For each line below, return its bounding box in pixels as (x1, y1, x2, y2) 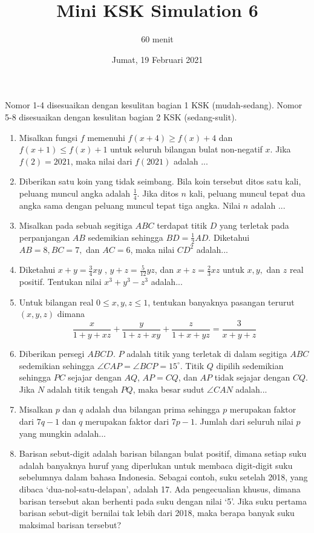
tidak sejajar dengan (214, 371, 290, 384)
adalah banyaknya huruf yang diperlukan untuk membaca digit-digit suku (19, 459, 293, 471)
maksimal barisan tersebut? (19, 518, 122, 531)
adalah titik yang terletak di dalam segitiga (126, 347, 287, 359)
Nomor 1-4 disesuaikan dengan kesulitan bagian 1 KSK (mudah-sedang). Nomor (5, 99, 303, 111)
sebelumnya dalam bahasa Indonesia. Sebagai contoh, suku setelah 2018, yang (19, 471, 308, 483)
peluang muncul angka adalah (19, 186, 131, 199)
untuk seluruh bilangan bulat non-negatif (110, 143, 263, 155)
